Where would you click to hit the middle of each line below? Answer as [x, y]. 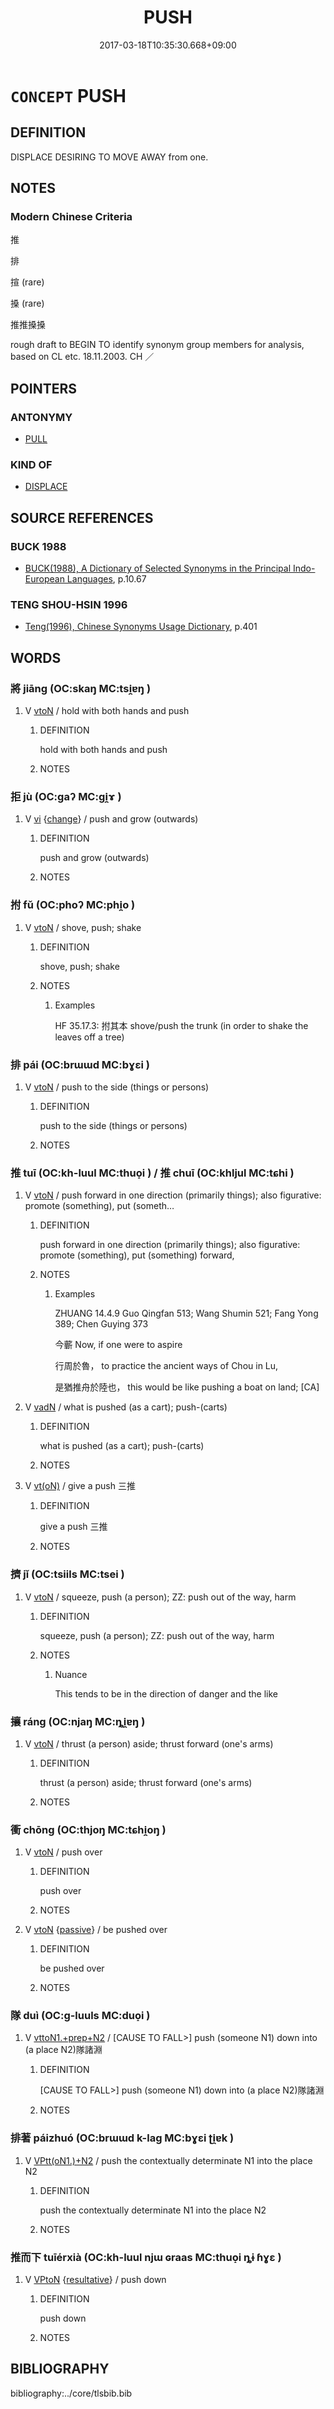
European [44, 579]
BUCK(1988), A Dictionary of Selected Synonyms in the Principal [158, 568]
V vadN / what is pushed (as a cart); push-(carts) [126, 1407]
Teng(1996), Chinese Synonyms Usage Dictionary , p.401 [141, 627]
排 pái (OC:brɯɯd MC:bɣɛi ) [80, 1064]
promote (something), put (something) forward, [137, 1255]
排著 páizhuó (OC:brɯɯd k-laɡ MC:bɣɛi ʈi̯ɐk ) [122, 2138]
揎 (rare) [27, 282]
